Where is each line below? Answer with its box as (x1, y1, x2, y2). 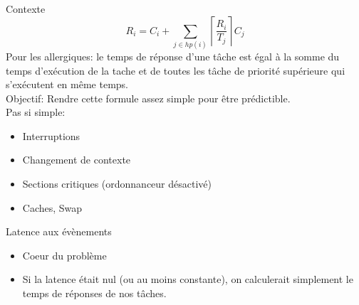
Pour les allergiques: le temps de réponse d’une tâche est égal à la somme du (6, 48, 340, 63)
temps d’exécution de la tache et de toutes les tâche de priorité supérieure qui (6, 63, 345, 77)
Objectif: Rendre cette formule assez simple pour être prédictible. (6, 90, 291, 105)
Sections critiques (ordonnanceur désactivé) (22, 176, 212, 191)
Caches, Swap (22, 200, 83, 215)
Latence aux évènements (6, 224, 112, 239)
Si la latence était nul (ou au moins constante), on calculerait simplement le (22, 272, 353, 287)
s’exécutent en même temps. (6, 77, 128, 92)
